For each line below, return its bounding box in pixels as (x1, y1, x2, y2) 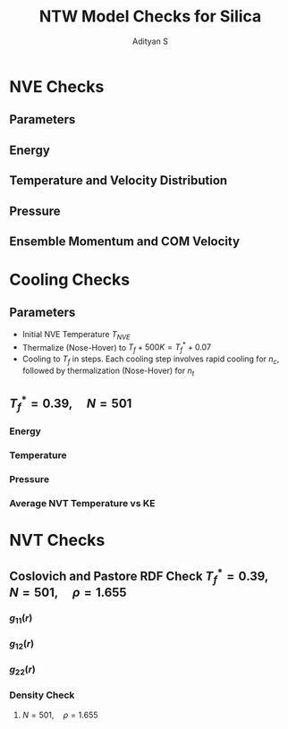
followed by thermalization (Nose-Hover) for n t (21, 365, 195, 377)
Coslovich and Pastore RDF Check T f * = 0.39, (9, 565, 269, 586)
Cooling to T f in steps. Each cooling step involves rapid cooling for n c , (21, 353, 280, 366)
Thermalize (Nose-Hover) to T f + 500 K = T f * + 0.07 (21, 340, 212, 355)
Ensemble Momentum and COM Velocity (9, 233, 240, 249)
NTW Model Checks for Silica (38, 6, 262, 27)
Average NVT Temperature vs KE (9, 497, 156, 509)
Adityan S (132, 36, 168, 47)
